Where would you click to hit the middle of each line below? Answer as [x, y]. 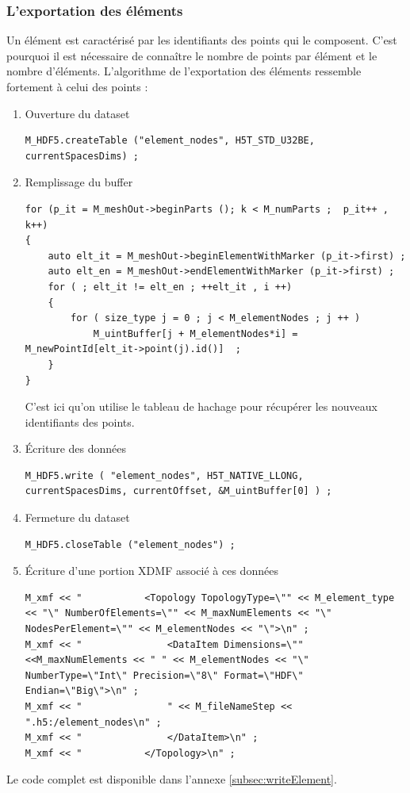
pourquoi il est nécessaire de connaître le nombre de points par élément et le [192, 55]
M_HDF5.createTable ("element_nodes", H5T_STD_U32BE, [170, 141]
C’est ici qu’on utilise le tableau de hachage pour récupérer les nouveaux [201, 406]
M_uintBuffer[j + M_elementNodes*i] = [195, 333]
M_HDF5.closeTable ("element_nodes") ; [130, 544]
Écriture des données [76, 448]
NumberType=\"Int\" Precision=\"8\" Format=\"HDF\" [164, 675]
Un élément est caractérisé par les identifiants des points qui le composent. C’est [202, 40]
